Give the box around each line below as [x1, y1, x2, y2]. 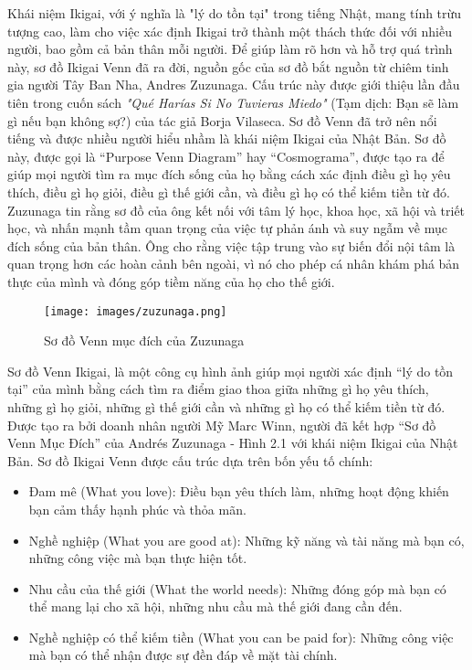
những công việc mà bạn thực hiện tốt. [28, 548, 247, 568]
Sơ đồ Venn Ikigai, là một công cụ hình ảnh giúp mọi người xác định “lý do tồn [7, 361, 454, 380]
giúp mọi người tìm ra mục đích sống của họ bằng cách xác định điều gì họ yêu [7, 165, 451, 184]
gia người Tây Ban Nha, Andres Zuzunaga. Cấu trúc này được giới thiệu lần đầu [7, 75, 460, 94]
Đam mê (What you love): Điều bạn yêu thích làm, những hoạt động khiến [28, 482, 449, 501]
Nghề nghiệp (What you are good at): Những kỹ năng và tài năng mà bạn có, [28, 530, 465, 549]
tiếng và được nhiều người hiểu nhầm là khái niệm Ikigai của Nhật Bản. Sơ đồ [7, 129, 446, 148]
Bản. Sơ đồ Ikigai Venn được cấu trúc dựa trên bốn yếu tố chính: [7, 451, 373, 470]
